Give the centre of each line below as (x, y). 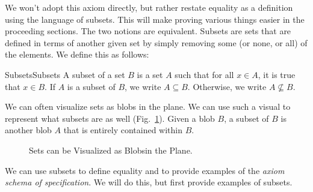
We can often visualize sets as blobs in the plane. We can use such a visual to (148, 106)
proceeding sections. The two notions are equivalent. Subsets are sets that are (148, 31)
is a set (150, 74)
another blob (28, 130)
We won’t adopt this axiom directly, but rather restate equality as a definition (149, 7)
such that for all (204, 74)
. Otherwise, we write (227, 86)
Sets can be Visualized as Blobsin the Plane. (111, 150)
